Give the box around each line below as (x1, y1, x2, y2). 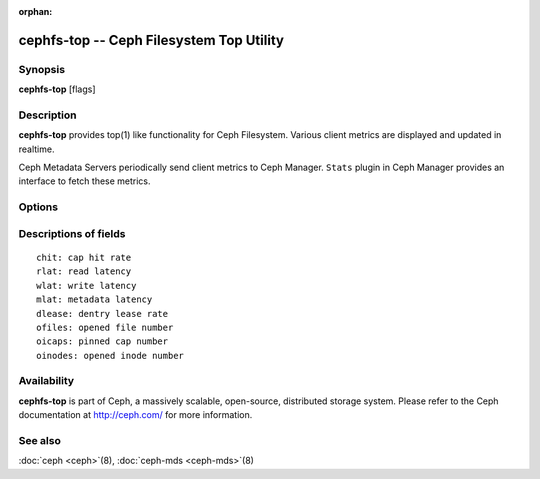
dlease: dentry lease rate (36, 308, 169, 319)
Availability (18, 374, 75, 388)
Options (18, 200, 59, 214)
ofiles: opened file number (36, 321, 174, 333)
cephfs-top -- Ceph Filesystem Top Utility (18, 31, 285, 49)
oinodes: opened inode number (36, 350, 185, 361)
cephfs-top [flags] (18, 83, 96, 95)
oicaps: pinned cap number (36, 336, 169, 347)
